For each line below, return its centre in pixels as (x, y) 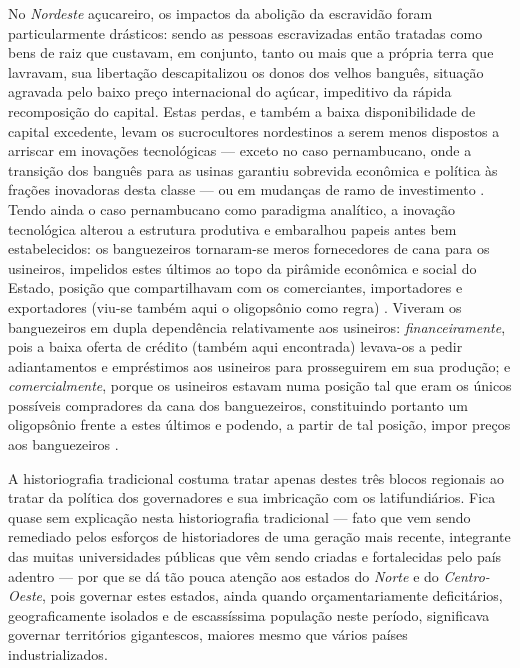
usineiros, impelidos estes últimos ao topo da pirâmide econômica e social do (242, 267)
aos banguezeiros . (63, 444)
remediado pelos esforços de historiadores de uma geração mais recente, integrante (259, 536)
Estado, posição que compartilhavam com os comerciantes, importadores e (235, 287)
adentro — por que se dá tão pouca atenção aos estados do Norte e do (223, 575)
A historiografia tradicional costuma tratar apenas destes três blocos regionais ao (256, 477)
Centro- (466, 575)
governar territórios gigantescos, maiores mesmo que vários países (208, 634)
